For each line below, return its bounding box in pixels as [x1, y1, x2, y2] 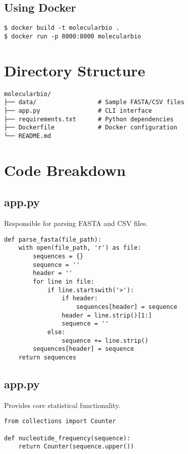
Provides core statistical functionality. [4, 399, 120, 410]
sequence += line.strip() [61, 337, 149, 344]
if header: [61, 295, 98, 302]
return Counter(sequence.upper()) [18, 443, 134, 450]
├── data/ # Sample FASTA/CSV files [4, 99, 184, 106]
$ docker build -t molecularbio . [4, 24, 120, 32]
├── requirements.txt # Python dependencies [4, 115, 174, 123]
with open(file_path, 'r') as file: [18, 244, 142, 252]
